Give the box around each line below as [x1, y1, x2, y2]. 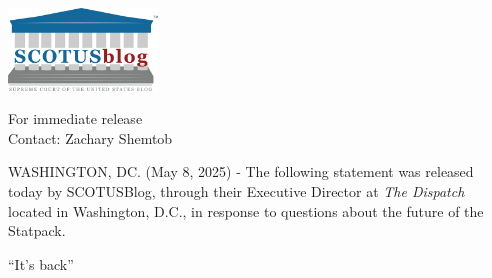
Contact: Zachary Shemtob [8, 127, 173, 148]
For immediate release [8, 108, 143, 129]
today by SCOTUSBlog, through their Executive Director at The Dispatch [8, 180, 465, 201]
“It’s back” [8, 253, 74, 274]
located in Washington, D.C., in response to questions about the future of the [8, 200, 484, 221]
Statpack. [8, 220, 66, 241]
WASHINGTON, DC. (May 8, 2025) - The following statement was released [8, 161, 474, 182]
